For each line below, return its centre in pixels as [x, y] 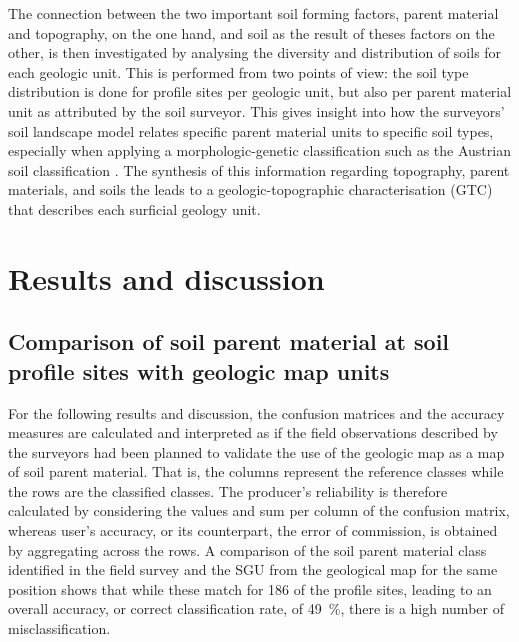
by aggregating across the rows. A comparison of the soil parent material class [247, 549]
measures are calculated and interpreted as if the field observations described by [253, 432]
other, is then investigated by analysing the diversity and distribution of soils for [255, 52]
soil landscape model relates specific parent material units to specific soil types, [251, 130]
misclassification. [59, 628]
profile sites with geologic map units [199, 370]
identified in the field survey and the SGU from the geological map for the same [253, 569]
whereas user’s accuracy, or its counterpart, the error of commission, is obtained [253, 530]
